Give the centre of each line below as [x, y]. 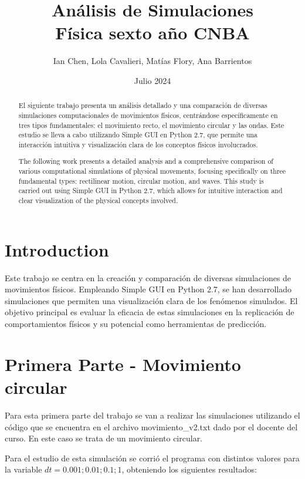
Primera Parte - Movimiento [123, 364]
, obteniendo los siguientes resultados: [189, 469]
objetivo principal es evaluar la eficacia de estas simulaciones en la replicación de [150, 312]
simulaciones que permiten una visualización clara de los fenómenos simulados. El [151, 300]
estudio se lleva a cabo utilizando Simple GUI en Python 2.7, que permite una [138, 135]
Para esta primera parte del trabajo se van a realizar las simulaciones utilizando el [152, 415]
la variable [23, 469]
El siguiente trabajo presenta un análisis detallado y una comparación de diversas [143, 105]
